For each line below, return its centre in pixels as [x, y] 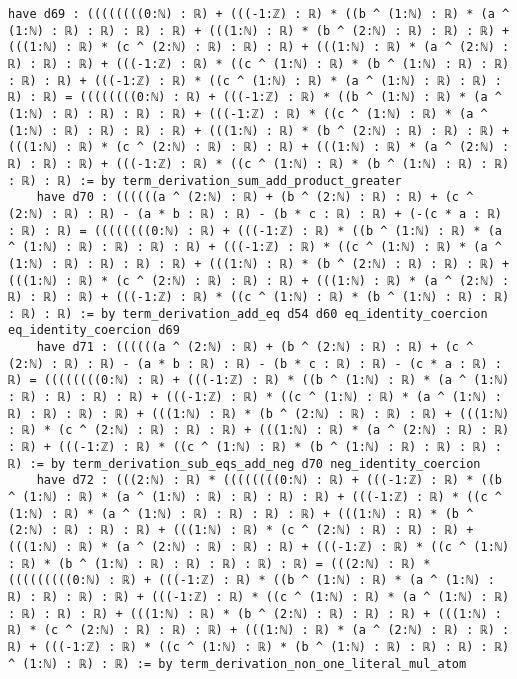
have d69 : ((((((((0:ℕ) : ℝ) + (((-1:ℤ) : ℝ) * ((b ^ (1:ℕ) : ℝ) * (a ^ [259, 14]
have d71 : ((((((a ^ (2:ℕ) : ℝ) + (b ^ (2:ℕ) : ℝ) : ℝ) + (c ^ [255, 347]
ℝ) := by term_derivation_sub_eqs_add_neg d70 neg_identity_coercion [244, 463]
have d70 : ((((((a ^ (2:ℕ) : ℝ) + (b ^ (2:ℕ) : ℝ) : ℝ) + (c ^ [255, 197]
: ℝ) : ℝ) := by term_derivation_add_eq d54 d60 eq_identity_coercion [248, 313]
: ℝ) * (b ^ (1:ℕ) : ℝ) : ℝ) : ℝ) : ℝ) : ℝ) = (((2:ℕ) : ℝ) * [219, 563]
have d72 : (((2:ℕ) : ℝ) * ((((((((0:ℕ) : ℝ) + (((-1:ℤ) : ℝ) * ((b [269, 480]
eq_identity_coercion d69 [94, 330]
